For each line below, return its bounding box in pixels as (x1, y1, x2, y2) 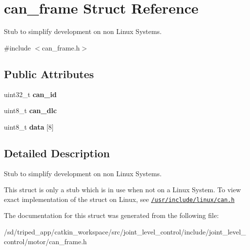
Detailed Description (4, 145, 110, 160)
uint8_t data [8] (4, 121, 54, 132)
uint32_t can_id (4, 89, 57, 99)
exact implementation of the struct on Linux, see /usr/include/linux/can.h (4, 194, 235, 204)
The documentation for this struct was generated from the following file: (4, 210, 219, 220)
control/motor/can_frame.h (4, 236, 87, 246)
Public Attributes (4, 66, 94, 81)
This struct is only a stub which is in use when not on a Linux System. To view (4, 184, 241, 195)
